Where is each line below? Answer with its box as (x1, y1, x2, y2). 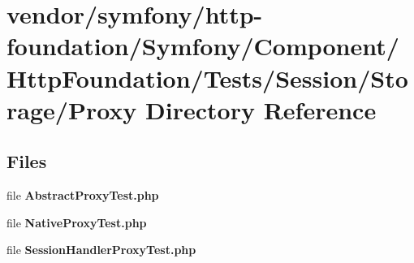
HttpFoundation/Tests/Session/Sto (6, 61, 408, 94)
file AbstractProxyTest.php (6, 187, 159, 204)
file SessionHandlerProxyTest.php (6, 241, 196, 258)
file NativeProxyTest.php (6, 213, 147, 231)
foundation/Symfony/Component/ (6, 29, 399, 63)
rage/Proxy (6, 93, 137, 126)
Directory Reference (145, 93, 377, 126)
